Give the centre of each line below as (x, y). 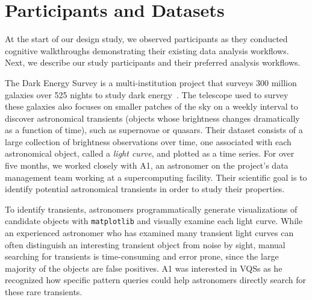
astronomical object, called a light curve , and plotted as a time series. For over (150, 153)
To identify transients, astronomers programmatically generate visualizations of (151, 209)
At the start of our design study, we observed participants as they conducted (146, 39)
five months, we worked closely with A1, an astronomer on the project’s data (147, 165)
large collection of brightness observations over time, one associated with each (148, 141)
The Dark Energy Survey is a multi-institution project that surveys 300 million (151, 82)
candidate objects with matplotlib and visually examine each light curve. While (154, 221)
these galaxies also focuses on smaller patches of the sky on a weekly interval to (151, 106)
